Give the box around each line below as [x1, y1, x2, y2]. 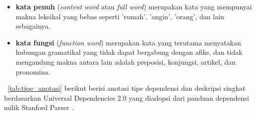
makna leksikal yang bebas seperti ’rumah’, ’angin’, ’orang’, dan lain [15, 11, 224, 21]
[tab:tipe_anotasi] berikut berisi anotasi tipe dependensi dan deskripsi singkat [7, 83, 246, 93]
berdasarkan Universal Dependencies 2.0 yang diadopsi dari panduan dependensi [4, 92, 249, 103]
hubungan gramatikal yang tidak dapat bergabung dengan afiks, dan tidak [15, 47, 243, 57]
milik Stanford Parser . [4, 102, 74, 113]
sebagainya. [15, 21, 51, 31]
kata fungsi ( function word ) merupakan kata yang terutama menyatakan [15, 37, 241, 47]
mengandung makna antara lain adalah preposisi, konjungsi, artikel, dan [15, 56, 236, 67]
